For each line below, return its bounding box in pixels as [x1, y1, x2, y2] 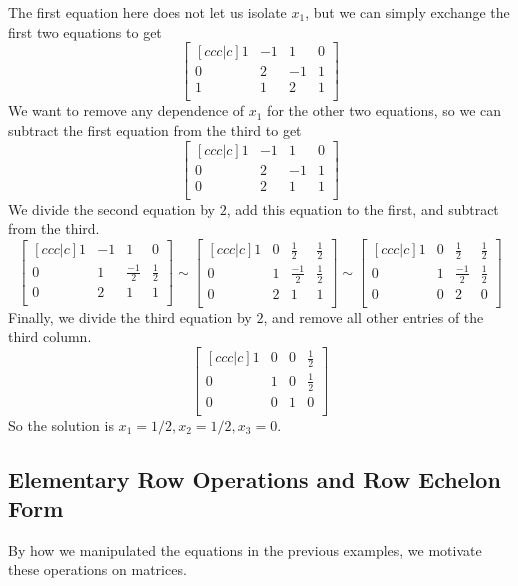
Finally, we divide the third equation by [8, 306, 252, 327]
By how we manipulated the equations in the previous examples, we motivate [8, 539, 482, 560]
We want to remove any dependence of [8, 100, 245, 121]
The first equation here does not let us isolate [8, 2, 287, 22]
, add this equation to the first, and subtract [226, 198, 499, 219]
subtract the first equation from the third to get [8, 119, 302, 140]
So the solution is [8, 414, 114, 435]
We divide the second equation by [8, 198, 215, 219]
